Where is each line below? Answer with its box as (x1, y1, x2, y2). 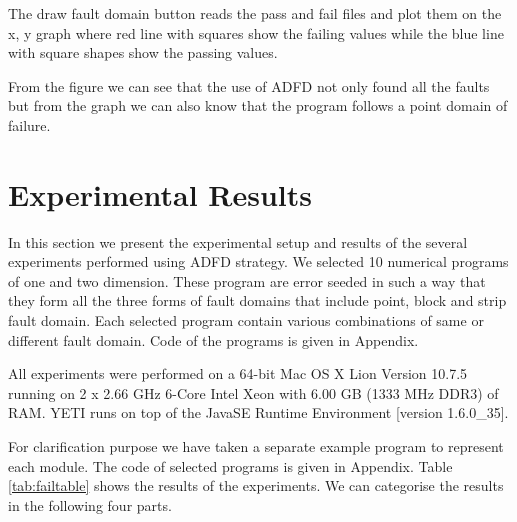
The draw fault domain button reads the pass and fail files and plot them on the (8, 3, 502, 23)
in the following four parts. (8, 494, 172, 515)
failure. (8, 114, 51, 135)
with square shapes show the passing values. (8, 42, 278, 63)
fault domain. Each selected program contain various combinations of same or (8, 310, 484, 331)
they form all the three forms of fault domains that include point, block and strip (8, 290, 507, 311)
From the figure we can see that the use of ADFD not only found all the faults (8, 75, 490, 96)
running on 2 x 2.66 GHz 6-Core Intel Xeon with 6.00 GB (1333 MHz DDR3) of (8, 382, 499, 403)
